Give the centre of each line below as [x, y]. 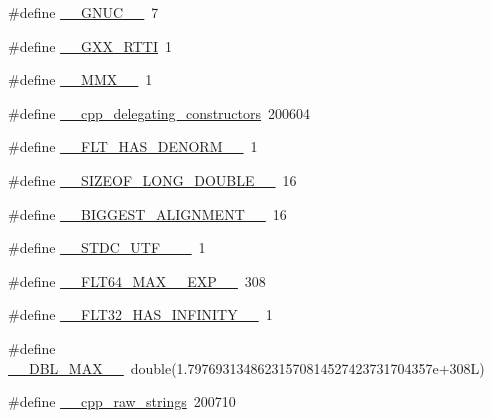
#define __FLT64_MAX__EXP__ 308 [137, 280]
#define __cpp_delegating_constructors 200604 [159, 112]
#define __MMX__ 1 [80, 79]
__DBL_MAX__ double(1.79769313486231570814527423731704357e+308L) [246, 367]
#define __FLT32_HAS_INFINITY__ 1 [140, 314]
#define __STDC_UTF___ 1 [107, 247]
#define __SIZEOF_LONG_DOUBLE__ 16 [152, 179]
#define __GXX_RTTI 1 [90, 45]
